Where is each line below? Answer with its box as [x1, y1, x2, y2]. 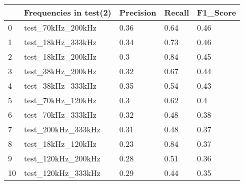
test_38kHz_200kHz [24, 65, 96, 77]
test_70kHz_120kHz [24, 94, 96, 106]
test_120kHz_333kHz [24, 167, 100, 178]
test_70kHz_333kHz [24, 109, 96, 120]
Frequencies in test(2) [24, 7, 111, 18]
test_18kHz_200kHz [24, 51, 96, 62]
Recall [164, 7, 189, 18]
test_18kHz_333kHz [24, 36, 96, 48]
